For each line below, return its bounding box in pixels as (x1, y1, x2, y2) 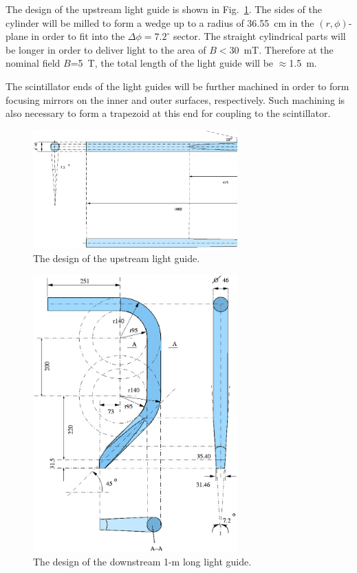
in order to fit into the (31, 29, 125, 43)
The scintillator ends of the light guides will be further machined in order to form (6, 78, 349, 93)
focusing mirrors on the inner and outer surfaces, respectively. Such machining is (6, 92, 345, 107)
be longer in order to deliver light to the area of (6, 42, 206, 56)
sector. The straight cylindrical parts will (173, 29, 346, 43)
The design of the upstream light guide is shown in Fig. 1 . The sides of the (6, 2, 322, 16)
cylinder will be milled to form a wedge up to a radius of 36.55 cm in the (6, 15, 314, 30)
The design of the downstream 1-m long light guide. (33, 554, 252, 568)
